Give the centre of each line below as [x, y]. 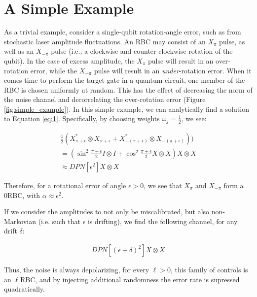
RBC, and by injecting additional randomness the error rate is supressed [130, 279]
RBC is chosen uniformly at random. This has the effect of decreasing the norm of [128, 89]
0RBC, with [22, 195]
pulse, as [232, 41]
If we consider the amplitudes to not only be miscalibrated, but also [107, 212]
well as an [19, 51]
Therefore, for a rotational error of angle [65, 185]
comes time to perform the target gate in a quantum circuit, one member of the [125, 80]
